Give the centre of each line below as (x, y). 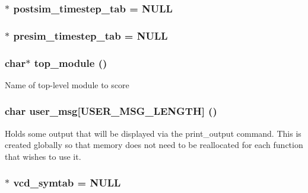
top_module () (71, 62)
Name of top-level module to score (67, 84)
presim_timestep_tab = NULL (91, 35)
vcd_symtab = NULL (67, 183)
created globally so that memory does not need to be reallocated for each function (154, 145)
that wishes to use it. (43, 156)
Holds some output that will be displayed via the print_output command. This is (153, 133)
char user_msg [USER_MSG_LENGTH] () (111, 111)
